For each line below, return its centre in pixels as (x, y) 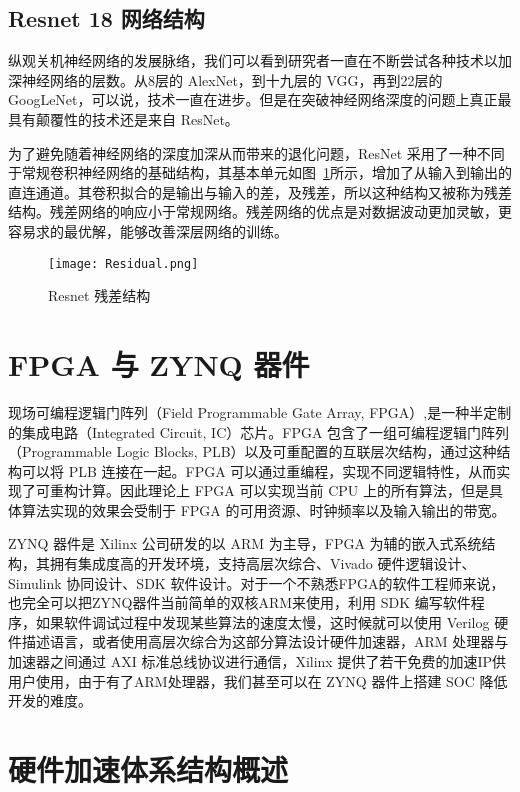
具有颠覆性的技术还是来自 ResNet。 (123, 118)
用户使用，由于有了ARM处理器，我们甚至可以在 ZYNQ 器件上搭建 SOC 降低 (258, 680)
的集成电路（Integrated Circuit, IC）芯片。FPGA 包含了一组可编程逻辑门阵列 (259, 431)
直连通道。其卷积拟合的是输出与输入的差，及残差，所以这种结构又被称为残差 (260, 191)
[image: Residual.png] (123, 263)
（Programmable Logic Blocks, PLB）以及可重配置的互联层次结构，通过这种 (252, 451)
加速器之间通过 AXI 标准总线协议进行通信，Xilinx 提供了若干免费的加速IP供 (257, 661)
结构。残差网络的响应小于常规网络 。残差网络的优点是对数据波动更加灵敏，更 (260, 211)
